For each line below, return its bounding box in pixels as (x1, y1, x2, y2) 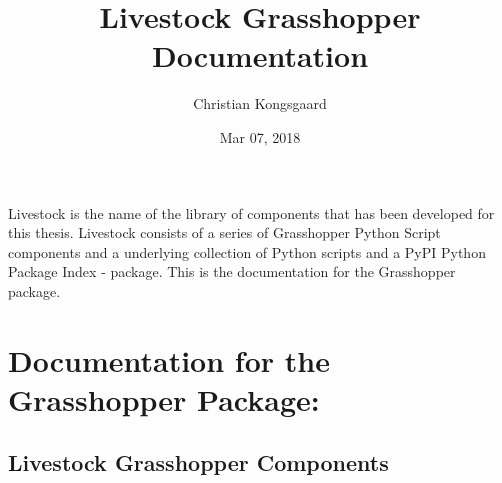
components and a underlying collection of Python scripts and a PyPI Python (8, 241, 486, 262)
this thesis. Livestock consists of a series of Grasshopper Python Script (8, 222, 441, 243)
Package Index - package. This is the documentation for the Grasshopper (8, 261, 456, 282)
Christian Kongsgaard (193, 93, 327, 114)
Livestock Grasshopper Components (8, 447, 389, 478)
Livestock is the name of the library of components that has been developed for (8, 202, 495, 223)
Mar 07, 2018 (219, 126, 301, 147)
